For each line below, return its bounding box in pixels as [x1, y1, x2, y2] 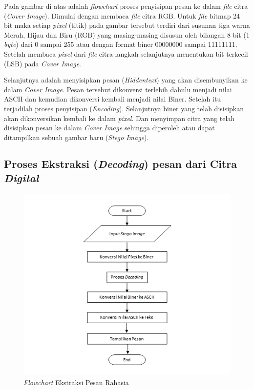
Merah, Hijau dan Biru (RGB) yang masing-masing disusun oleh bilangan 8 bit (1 [4, 29, 250, 40]
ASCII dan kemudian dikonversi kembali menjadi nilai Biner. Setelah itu [4, 94, 221, 104]
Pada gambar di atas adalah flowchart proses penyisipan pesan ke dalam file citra [4, 1, 248, 11]
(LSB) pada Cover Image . [4, 58, 82, 68]
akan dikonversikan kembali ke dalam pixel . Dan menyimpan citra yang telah [4, 113, 235, 123]
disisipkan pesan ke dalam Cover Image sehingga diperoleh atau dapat [4, 123, 215, 133]
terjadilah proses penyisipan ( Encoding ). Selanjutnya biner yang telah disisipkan [4, 103, 244, 113]
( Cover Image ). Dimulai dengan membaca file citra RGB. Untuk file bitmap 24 [4, 10, 240, 20]
